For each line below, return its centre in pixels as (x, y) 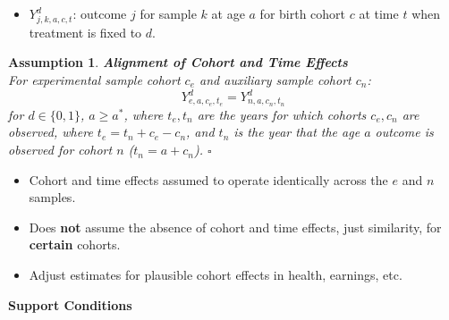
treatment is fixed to (85, 32)
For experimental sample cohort (94, 79)
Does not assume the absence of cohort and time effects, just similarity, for (235, 227)
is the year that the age (297, 132)
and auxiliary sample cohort (275, 79)
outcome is (404, 132)
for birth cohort (303, 13)
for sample (168, 13)
